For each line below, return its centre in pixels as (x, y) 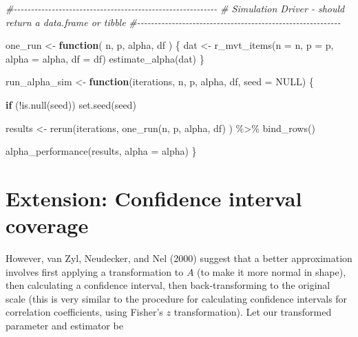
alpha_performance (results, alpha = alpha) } (101, 151)
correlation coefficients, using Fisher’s (84, 312)
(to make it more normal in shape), (272, 271)
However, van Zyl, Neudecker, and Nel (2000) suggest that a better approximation (179, 258)
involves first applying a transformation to (95, 271)
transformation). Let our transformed (253, 312)
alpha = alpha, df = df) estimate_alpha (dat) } (105, 58)
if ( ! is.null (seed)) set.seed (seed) (71, 104)
